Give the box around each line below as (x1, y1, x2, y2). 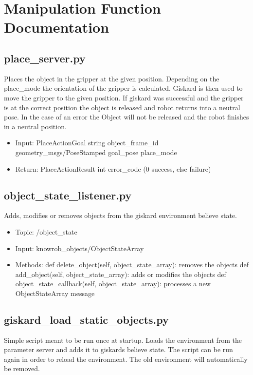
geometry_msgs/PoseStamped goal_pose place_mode (15, 147, 177, 157)
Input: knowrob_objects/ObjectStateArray (15, 243, 144, 253)
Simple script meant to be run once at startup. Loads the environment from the (4, 335, 242, 345)
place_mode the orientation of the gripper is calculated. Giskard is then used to (4, 83, 243, 93)
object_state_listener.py (4, 187, 132, 202)
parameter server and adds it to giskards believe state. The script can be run (4, 344, 233, 355)
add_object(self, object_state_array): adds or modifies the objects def (15, 269, 226, 279)
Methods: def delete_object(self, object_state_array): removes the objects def (15, 259, 249, 270)
